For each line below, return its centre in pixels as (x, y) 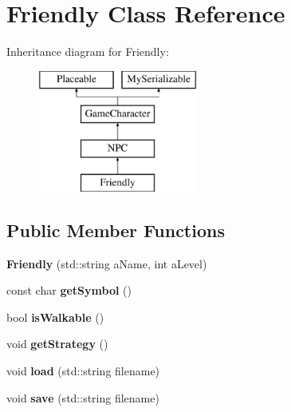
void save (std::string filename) (83, 397)
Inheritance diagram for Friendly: (88, 51)
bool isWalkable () (55, 317)
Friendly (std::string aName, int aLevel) (107, 263)
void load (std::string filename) (83, 371)
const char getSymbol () (69, 290)
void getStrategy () (57, 344)
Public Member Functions (116, 230)
